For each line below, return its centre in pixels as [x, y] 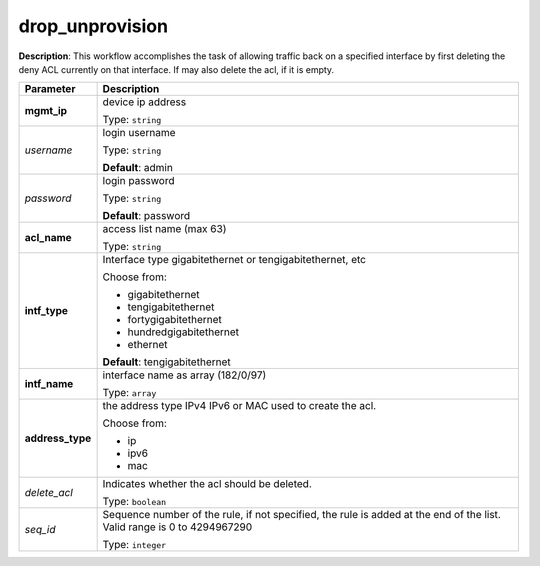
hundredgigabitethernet [183, 332]
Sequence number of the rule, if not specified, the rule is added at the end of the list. [302, 515]
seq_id [40, 530]
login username [139, 133]
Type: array [129, 393]
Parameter [50, 89]
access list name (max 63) [164, 229]
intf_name [49, 384]
